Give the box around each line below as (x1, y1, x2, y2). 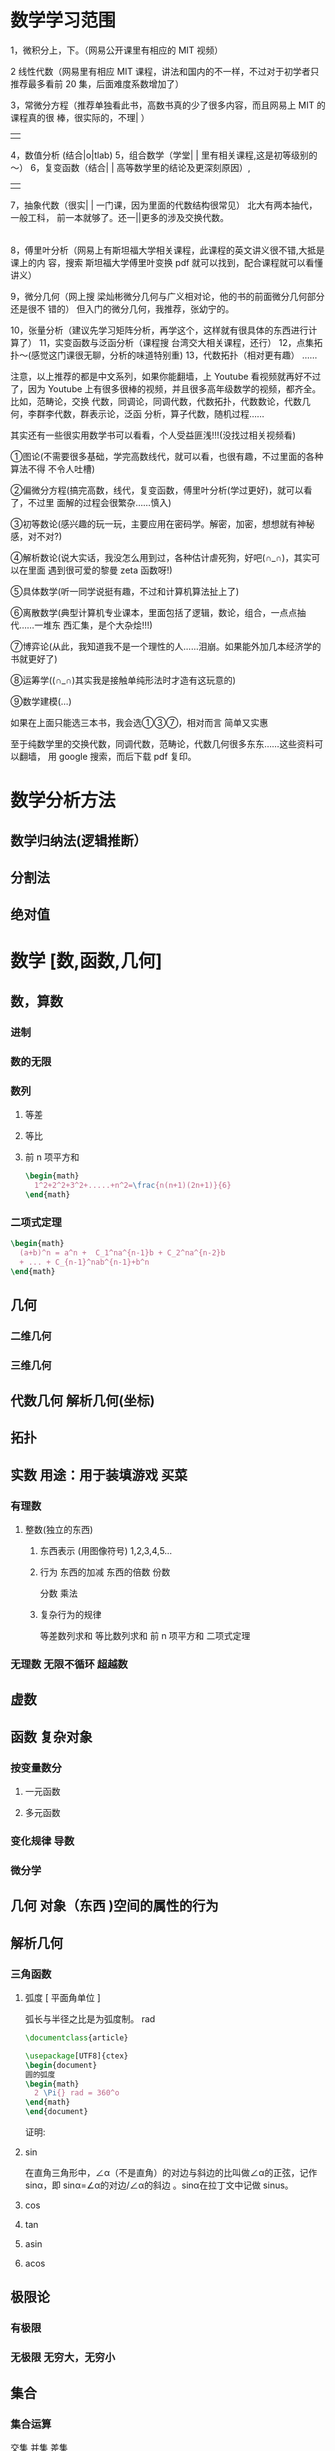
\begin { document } (24, 2060, 98, 2070)
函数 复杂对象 (10, 1728, 93, 1745)
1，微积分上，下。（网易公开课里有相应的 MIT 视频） (10, 44, 224, 56)
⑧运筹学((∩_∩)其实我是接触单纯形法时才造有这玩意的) (10, 674, 237, 686)
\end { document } (24, 2107, 89, 2117)
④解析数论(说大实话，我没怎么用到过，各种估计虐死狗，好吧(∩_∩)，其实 (10, 551, 312, 563)
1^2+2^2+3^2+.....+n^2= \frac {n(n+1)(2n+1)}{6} (34, 1180, 232, 1190)
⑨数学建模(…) (10, 695, 72, 707)
